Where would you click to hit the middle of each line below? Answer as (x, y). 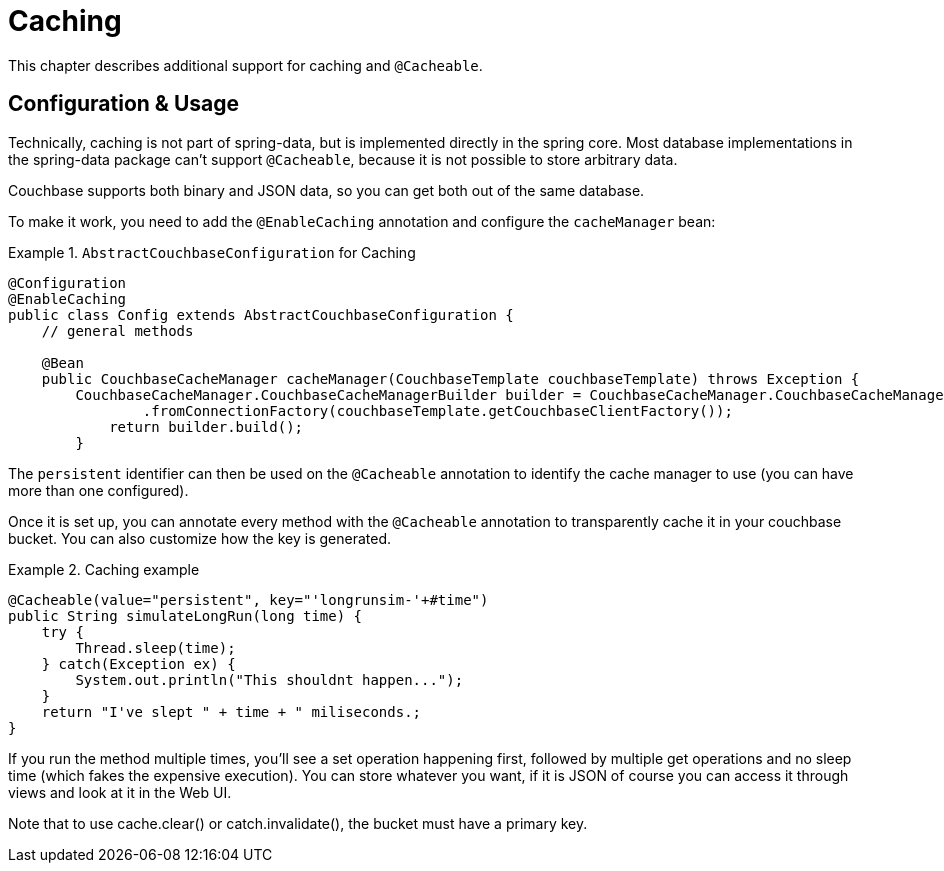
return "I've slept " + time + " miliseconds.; (231, 711)
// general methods (117, 330)
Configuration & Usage (123, 104)
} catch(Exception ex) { (138, 663)
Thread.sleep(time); (155, 647)
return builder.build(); (206, 426)
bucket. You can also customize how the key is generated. (200, 538)
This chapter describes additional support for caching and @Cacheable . (245, 65)
